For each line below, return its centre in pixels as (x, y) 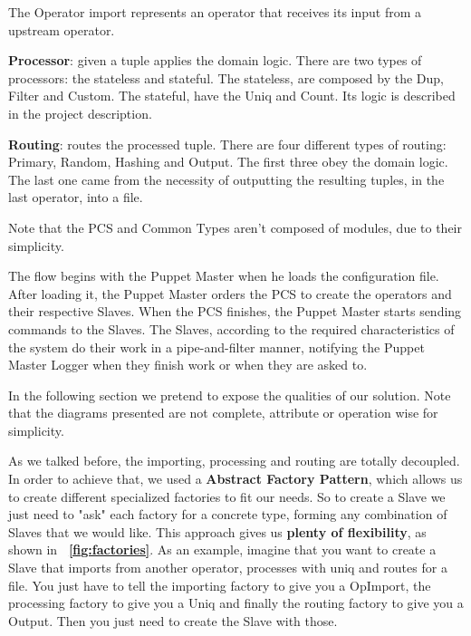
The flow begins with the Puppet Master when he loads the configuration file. (224, 276)
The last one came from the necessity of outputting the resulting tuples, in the (226, 179)
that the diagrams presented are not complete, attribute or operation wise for (223, 413)
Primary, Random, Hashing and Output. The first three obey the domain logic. (228, 162)
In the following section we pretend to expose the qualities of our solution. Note (230, 395)
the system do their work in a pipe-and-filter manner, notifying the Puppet (216, 347)
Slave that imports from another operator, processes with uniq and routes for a (228, 568)
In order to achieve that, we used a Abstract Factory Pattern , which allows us (235, 479)
